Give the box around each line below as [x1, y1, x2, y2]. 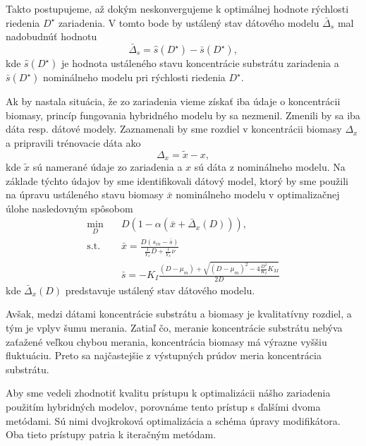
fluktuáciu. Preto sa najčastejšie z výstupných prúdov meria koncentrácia [6, 348, 322, 363]
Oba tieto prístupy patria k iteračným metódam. [6, 427, 216, 442]
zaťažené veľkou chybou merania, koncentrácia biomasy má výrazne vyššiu [6, 334, 327, 349]
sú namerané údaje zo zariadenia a [32, 159, 183, 174]
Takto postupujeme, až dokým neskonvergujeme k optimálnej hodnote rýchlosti [6, 1, 349, 16]
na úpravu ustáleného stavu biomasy [6, 187, 164, 202]
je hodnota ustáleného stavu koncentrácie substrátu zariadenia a [61, 56, 339, 70]
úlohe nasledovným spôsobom [6, 200, 133, 215]
